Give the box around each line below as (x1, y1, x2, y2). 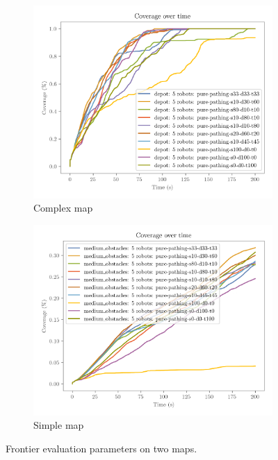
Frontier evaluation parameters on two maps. (6, 441, 197, 455)
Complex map (33, 201, 93, 215)
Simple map (33, 418, 84, 432)
